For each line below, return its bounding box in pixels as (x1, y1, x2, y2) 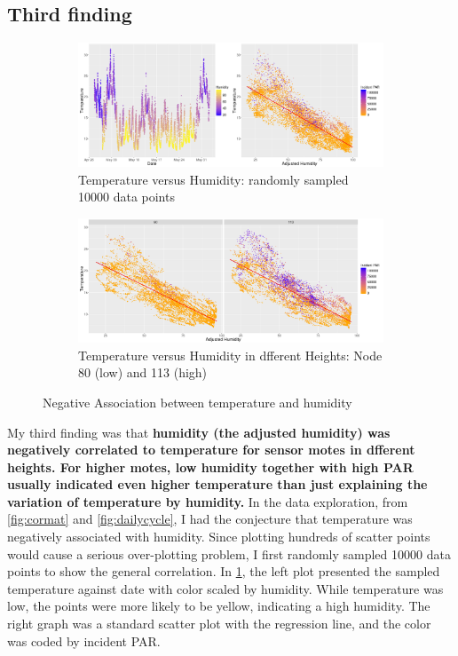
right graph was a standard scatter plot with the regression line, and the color (7, 614, 431, 633)
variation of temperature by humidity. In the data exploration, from (7, 492, 408, 510)
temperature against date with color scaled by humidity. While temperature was (7, 579, 444, 597)
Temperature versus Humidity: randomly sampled (78, 170, 349, 188)
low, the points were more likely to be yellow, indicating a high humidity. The (7, 597, 430, 615)
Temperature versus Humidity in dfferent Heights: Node (78, 345, 383, 364)
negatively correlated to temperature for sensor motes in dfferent (7, 440, 415, 459)
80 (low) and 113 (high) (78, 363, 208, 382)
